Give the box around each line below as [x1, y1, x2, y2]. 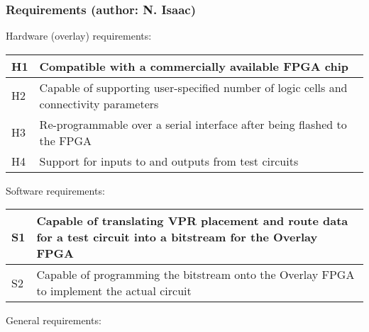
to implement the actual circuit [36, 282, 192, 299]
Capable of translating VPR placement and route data [36, 212, 348, 229]
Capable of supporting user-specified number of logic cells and [39, 79, 348, 96]
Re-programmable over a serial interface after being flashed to [39, 115, 347, 132]
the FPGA [39, 132, 92, 149]
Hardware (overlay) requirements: [6, 28, 152, 43]
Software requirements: [6, 183, 105, 198]
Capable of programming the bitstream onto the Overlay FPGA [36, 266, 355, 283]
